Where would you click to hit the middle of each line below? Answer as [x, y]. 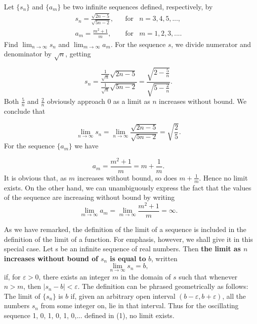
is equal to [128, 258]
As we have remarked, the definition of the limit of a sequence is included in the [125, 229]
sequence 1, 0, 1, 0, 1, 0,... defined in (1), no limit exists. [89, 315]
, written [164, 258]
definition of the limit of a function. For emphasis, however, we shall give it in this [128, 239]
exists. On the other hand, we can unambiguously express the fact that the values [128, 187]
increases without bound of [51, 258]
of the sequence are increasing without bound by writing [89, 197]
